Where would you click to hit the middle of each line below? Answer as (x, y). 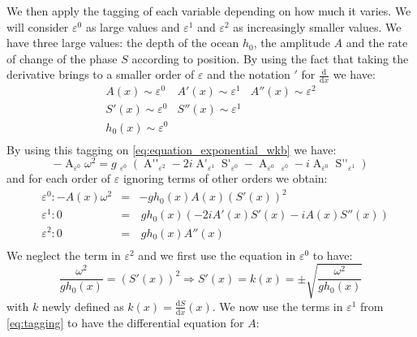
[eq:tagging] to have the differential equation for (125, 322)
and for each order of (59, 178)
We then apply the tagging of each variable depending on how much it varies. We (209, 11)
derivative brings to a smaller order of (101, 74)
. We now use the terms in (277, 306)
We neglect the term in (64, 255)
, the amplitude (292, 43)
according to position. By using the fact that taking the (270, 58)
